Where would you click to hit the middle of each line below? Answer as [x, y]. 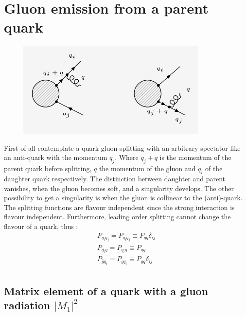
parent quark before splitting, [48, 168]
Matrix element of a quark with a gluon [106, 290]
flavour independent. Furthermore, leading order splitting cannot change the [117, 217]
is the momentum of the [195, 157]
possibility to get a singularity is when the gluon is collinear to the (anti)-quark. [123, 198]
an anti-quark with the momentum [56, 157]
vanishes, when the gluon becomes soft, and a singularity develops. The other [119, 188]
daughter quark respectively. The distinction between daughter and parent [114, 178]
